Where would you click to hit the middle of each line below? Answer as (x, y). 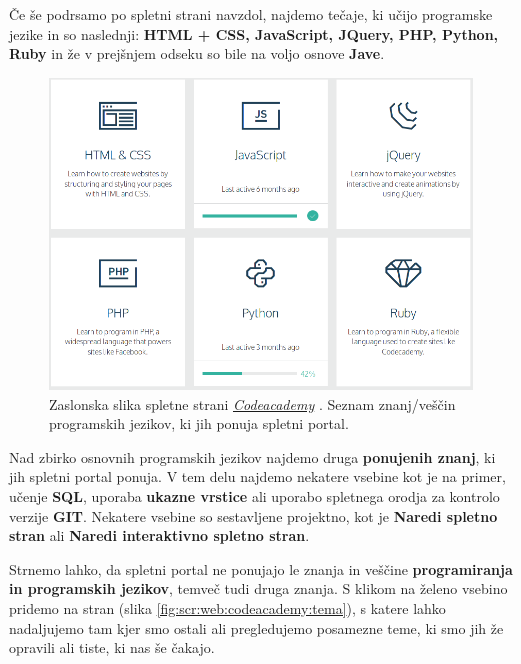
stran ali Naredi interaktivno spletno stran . (159, 535)
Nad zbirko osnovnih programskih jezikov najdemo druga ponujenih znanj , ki (252, 456)
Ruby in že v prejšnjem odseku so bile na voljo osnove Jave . (197, 53)
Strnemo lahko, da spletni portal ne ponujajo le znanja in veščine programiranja (261, 568)
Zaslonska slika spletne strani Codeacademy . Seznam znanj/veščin (252, 403)
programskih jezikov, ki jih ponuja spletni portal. (199, 423)
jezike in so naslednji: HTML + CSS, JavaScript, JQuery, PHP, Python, (254, 33)
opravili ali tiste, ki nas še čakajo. (112, 647)
